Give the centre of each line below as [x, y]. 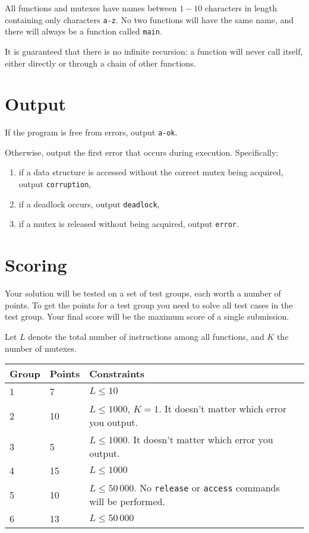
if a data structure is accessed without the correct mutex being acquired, [151, 172]
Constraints [117, 374]
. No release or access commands [207, 488]
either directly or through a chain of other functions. [100, 63]
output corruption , [55, 184]
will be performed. [127, 502]
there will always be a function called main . [83, 31]
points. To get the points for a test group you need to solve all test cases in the [149, 305]
